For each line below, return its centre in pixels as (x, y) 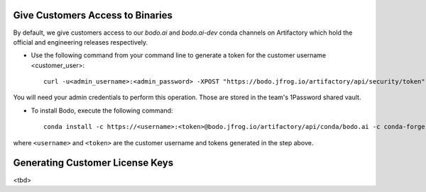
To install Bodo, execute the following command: (102, 111)
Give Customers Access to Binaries (93, 15)
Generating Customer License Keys (93, 163)
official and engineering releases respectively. (81, 42)
